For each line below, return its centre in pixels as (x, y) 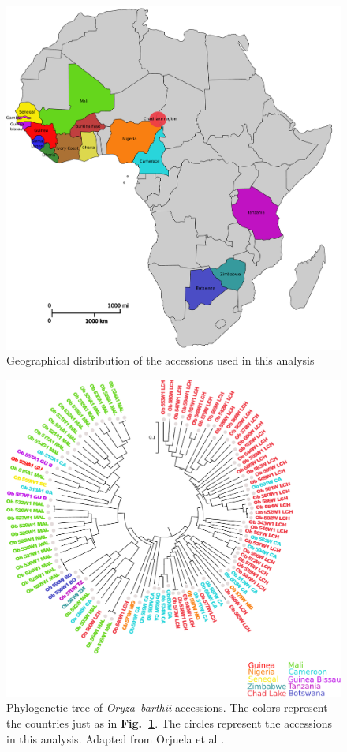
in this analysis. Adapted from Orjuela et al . (116, 738)
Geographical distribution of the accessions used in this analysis (160, 360)
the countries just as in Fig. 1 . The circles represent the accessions (169, 723)
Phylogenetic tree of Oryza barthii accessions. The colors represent (167, 707)
